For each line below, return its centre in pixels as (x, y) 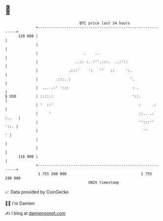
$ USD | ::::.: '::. (73, 96)
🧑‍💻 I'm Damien (20, 203)
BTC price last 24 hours (105, 23)
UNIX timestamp (104, 182)
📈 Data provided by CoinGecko (37, 192)
